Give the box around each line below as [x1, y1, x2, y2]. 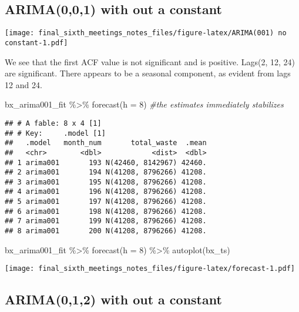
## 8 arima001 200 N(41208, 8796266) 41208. [5, 227, 207, 236]
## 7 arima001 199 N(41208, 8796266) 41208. [5, 217, 207, 226]
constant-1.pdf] [5, 38, 68, 47]
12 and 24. [5, 78, 42, 90]
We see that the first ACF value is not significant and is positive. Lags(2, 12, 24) [5, 55, 295, 68]
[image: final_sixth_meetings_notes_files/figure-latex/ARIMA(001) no [5, 29, 287, 38]
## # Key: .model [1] [5, 129, 106, 137]
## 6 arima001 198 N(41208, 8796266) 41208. [5, 207, 207, 216]
